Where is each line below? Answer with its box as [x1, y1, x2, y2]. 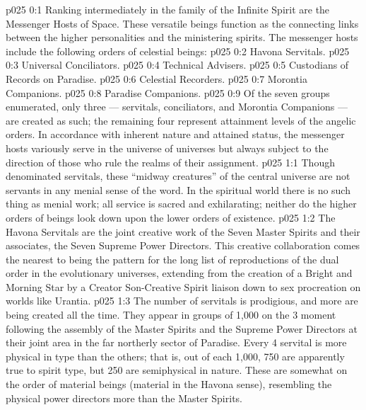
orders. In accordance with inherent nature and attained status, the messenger [6, 127, 345, 142]
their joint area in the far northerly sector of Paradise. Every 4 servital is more [6, 335, 347, 350]
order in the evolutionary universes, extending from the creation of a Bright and [6, 266, 353, 280]
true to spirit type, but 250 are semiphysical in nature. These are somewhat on [6, 363, 348, 377]
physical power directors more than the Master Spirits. [6, 390, 242, 405]
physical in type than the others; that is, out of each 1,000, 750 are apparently [6, 348, 345, 363]
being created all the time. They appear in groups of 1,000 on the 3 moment [6, 307, 336, 322]
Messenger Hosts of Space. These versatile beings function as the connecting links [6, 16, 359, 30]
